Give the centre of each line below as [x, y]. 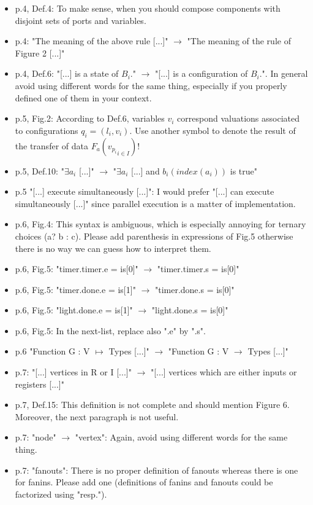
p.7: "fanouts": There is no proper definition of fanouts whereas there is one [156, 470]
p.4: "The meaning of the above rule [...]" [92, 41]
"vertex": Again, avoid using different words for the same [181, 437]
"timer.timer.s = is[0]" [198, 269]
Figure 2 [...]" [40, 53]
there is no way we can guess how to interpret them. [113, 248]
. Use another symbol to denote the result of [213, 130]
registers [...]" [40, 384]
